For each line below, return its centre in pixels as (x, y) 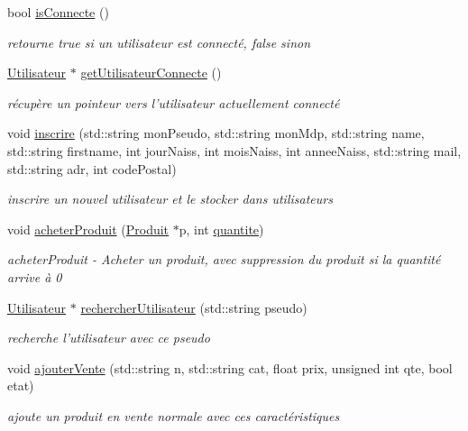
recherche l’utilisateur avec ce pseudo (109, 338)
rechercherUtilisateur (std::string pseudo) (194, 307)
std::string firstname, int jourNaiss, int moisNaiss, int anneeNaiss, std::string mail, (234, 150)
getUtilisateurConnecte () (151, 73)
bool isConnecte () (58, 12)
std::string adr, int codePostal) (92, 168)
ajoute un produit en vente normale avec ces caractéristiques (174, 415)
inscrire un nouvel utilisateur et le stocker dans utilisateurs (170, 199)
